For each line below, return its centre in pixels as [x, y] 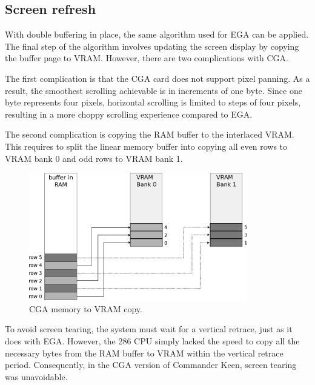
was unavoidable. [36, 376]
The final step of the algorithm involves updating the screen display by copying [152, 46]
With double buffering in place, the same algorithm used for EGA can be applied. [157, 34]
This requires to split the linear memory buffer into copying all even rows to [146, 146]
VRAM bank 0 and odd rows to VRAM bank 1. [94, 158]
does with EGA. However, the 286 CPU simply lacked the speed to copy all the [152, 341]
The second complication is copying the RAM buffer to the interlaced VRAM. [150, 134]
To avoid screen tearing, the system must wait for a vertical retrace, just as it [149, 329]
